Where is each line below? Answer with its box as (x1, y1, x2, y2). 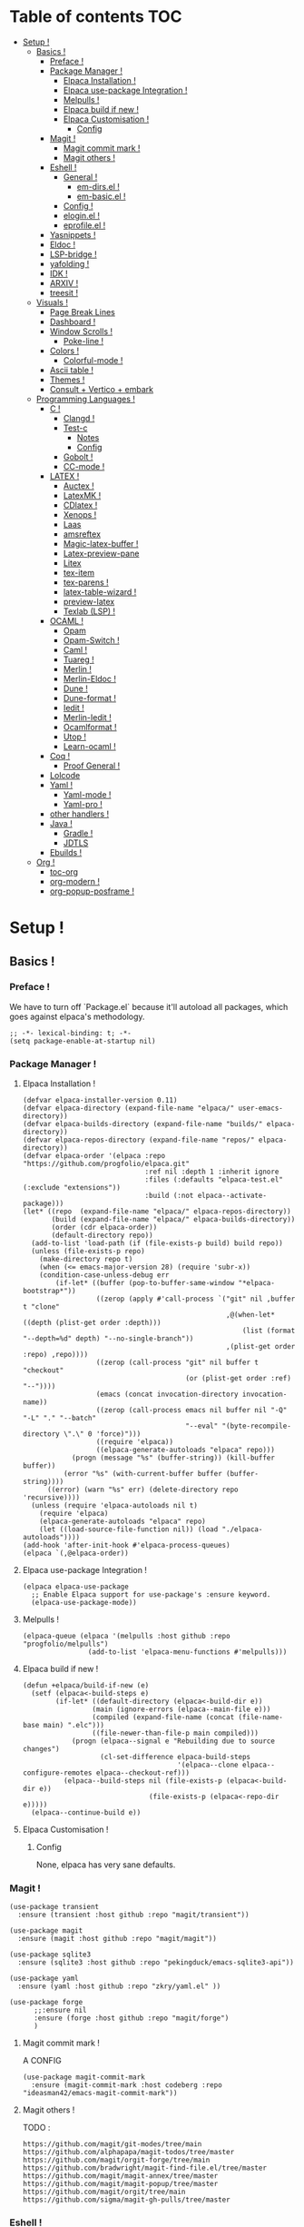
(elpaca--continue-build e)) (31, 1808, 142, 1817)
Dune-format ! (63, 692, 116, 703)
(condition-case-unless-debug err (39, 1271, 170, 1280)
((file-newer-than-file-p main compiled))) (92, 1728, 260, 1738)
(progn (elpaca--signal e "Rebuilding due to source (71, 1737, 275, 1746)
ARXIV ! (49, 277, 79, 288)
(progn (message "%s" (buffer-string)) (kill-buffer (71, 1453, 275, 1463)
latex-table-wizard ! (63, 586, 137, 597)
